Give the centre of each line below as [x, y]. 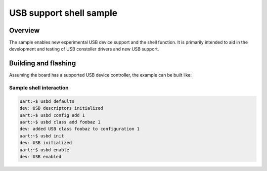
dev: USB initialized [46, 143]
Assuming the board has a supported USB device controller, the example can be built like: [101, 75]
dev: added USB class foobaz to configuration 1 [80, 129]
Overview [24, 30]
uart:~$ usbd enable [44, 150]
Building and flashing [43, 64]
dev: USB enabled [41, 157]
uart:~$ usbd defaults [47, 101]
